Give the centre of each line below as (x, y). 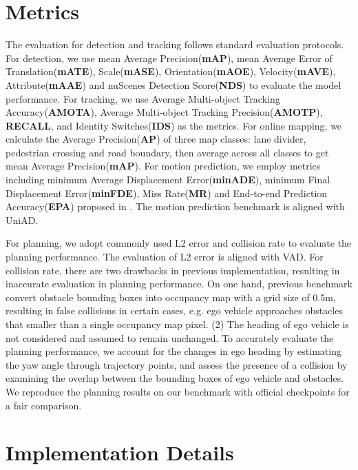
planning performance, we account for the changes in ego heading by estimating (173, 351)
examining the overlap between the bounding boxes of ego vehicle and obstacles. (175, 378)
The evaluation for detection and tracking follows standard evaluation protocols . (175, 44)
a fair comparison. (44, 405)
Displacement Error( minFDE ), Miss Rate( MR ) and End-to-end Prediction (167, 193)
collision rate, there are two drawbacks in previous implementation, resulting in (173, 270)
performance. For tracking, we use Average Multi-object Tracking (143, 98)
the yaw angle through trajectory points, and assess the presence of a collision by (177, 364)
